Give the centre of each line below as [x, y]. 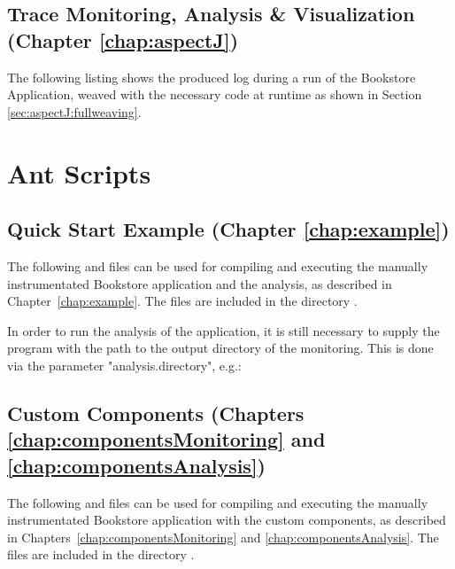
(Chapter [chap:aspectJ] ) [123, 39]
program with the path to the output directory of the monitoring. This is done [220, 348]
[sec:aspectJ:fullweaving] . [74, 111]
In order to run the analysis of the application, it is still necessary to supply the [224, 330]
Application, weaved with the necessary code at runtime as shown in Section [215, 94]
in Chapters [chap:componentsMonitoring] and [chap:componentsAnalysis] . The [223, 537]
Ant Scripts [79, 172]
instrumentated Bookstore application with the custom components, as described [227, 520]
